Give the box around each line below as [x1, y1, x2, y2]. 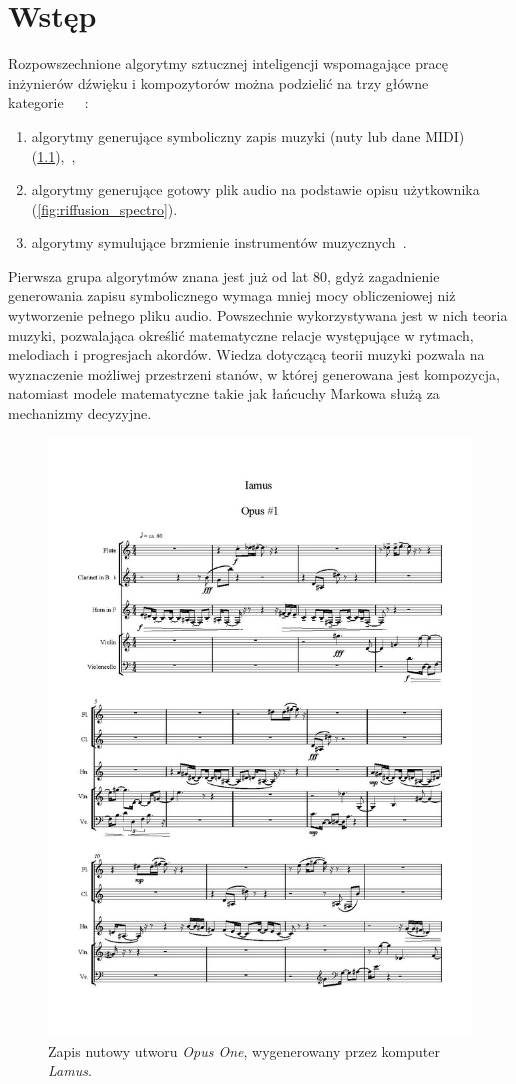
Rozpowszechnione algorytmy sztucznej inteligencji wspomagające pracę [8, 53, 448, 74]
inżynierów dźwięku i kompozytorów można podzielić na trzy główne [8, 72, 429, 93]
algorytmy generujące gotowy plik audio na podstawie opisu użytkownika [31, 179, 480, 200]
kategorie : [8, 92, 89, 113]
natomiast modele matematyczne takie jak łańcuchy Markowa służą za [8, 383, 440, 404]
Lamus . [48, 1060, 92, 1081]
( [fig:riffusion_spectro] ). [31, 198, 178, 219]
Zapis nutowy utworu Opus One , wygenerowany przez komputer [48, 1040, 440, 1061]
